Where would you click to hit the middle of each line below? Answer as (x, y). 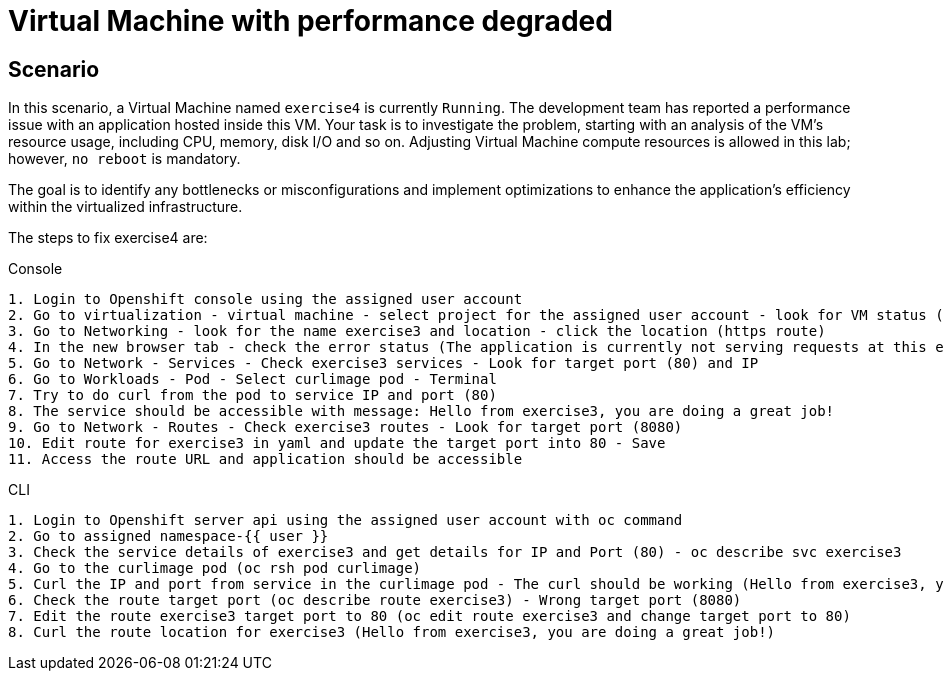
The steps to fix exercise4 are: (108, 238)
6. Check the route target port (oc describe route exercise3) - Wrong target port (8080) (375, 600)
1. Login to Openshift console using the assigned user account (265, 299)
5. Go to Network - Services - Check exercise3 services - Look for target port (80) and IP (383, 363)
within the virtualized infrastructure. (125, 207)
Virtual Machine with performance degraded (310, 21)
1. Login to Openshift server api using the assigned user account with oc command (345, 520)
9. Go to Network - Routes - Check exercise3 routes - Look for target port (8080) (345, 427)
